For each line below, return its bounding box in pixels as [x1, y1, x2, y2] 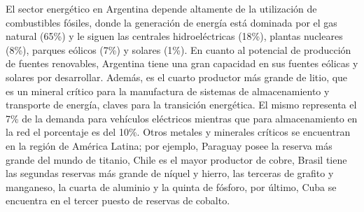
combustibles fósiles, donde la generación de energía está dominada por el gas [6, 15, 337, 29]
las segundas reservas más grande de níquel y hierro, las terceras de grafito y [6, 166, 334, 181]
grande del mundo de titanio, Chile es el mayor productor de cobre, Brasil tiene [6, 152, 347, 167]
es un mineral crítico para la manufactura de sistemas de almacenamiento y [6, 83, 330, 98]
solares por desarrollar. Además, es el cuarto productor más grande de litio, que [6, 69, 348, 84]
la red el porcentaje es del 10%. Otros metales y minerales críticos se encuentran [6, 125, 351, 139]
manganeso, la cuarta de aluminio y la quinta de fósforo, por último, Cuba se [6, 179, 337, 194]
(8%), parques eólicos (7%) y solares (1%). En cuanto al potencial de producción [6, 42, 351, 57]
